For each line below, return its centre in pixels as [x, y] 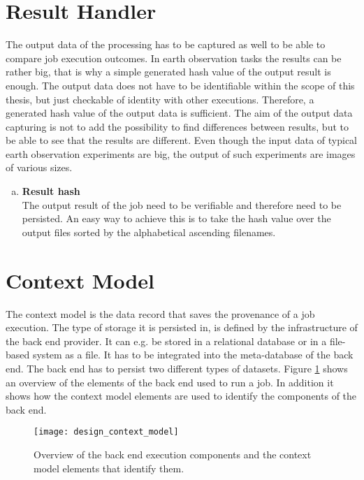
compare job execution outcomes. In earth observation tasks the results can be [174, 58]
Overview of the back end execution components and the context [173, 454]
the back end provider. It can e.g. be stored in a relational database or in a [166, 341]
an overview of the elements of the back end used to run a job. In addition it [170, 382]
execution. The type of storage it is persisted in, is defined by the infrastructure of [182, 327]
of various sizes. [39, 167]
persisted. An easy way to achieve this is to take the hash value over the [176, 218]
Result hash [51, 191]
